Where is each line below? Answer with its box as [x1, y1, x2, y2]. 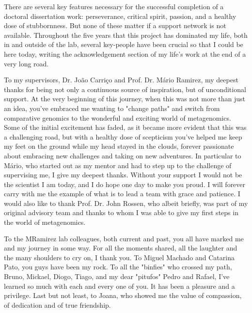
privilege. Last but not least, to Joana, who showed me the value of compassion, [4, 290, 242, 300]
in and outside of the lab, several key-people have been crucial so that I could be [4, 39, 243, 49]
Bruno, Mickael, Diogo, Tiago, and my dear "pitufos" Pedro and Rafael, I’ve [4, 271, 230, 282]
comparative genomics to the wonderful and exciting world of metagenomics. [4, 112, 231, 123]
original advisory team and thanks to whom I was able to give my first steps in [4, 207, 238, 218]
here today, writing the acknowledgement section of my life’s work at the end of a [4, 48, 246, 59]
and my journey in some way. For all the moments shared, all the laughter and [4, 243, 237, 253]
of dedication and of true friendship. [4, 299, 111, 310]
